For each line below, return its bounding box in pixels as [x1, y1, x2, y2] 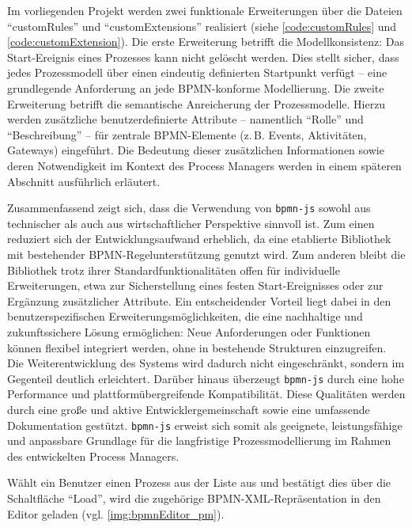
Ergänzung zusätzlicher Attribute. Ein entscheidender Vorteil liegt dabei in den [7, 292, 391, 309]
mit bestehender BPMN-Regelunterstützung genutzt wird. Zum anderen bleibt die [7, 245, 406, 262]
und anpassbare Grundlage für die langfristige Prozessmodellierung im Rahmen [7, 432, 391, 449]
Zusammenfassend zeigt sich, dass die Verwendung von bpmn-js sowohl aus [7, 199, 371, 216]
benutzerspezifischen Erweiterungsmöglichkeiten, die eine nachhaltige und [7, 308, 363, 325]
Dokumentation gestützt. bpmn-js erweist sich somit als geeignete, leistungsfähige [7, 416, 403, 433]
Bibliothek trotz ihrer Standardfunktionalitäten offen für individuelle [7, 261, 340, 278]
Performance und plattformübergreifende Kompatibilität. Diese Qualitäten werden [7, 386, 406, 402]
